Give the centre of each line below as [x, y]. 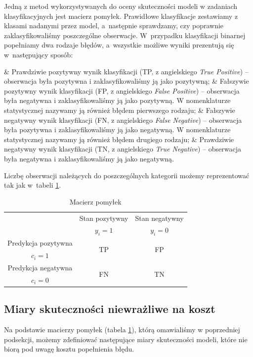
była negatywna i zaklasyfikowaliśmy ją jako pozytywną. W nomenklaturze [117, 100]
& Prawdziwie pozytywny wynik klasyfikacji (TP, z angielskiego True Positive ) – [126, 71]
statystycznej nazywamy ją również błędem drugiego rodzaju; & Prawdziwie [119, 139]
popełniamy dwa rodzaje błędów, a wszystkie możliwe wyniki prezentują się [119, 45]
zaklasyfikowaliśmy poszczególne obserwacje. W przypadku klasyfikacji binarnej [125, 35]
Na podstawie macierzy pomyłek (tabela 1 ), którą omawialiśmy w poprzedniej [122, 330]
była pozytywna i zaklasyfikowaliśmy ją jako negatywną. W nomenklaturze [117, 129]
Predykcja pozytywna [40, 243]
